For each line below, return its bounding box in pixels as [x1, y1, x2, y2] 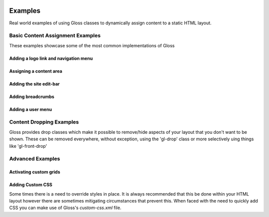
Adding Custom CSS [9, 182, 52, 188]
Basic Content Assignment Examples [9, 32, 101, 39]
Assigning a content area [9, 68, 62, 74]
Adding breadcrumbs [9, 94, 55, 100]
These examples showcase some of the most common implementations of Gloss [9, 42, 175, 48]
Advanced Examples [9, 155, 60, 162]
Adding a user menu [9, 106, 52, 112]
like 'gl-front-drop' [9, 143, 47, 149]
